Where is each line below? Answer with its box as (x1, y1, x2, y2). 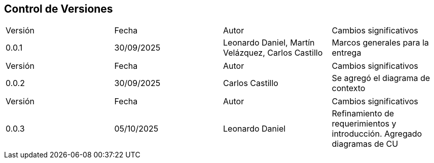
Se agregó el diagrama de (332, 73, 430, 84)
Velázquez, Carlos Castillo (223, 48, 323, 58)
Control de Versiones (4, 3, 113, 15)
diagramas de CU (332, 139, 399, 149)
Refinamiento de (332, 108, 394, 119)
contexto (332, 83, 366, 94)
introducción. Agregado (332, 129, 422, 139)
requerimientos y (332, 118, 396, 129)
